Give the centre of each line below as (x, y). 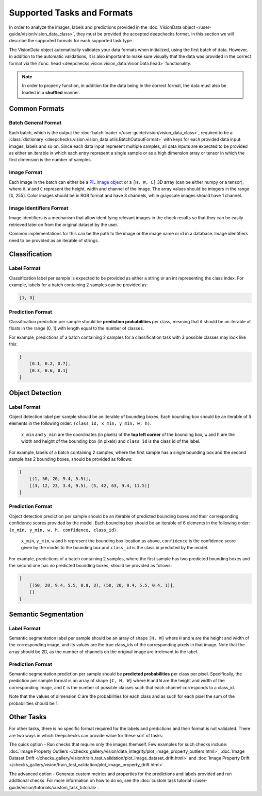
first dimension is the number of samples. (50, 160)
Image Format (26, 173)
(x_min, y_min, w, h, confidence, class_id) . (64, 530)
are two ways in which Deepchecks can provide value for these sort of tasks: (86, 735)
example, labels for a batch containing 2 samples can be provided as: (78, 285)
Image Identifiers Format (39, 208)
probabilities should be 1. (34, 703)
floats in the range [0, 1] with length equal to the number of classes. (76, 329)
